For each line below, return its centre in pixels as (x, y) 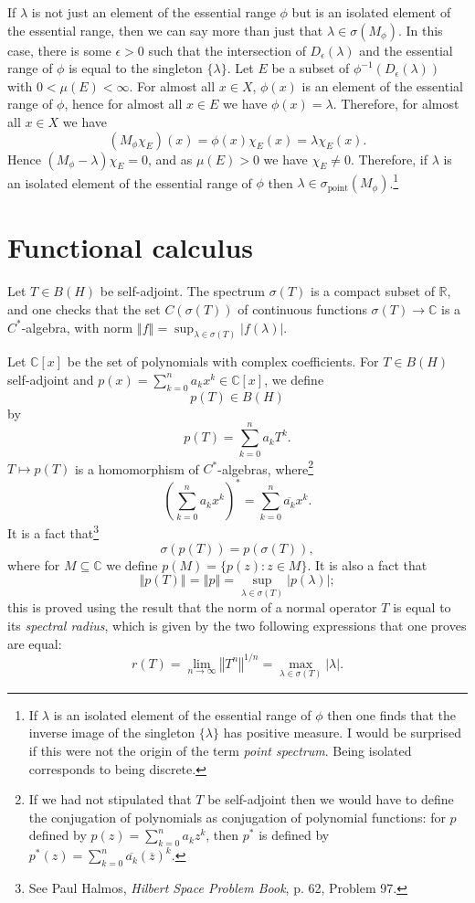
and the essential (406, 50)
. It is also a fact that (367, 564)
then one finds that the (392, 714)
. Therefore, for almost (396, 104)
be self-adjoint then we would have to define (331, 799)
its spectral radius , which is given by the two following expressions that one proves (237, 625)
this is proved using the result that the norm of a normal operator (192, 607)
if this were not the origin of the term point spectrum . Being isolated (220, 750)
